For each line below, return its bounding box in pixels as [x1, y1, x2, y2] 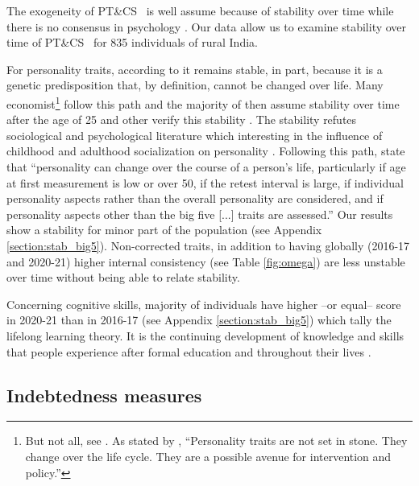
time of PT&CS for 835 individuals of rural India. [6, 34, 258, 51]
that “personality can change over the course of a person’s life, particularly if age [6, 159, 406, 175]
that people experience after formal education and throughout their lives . [6, 343, 371, 360]
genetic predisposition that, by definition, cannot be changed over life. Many [6, 76, 384, 93]
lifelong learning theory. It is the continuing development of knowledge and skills [6, 327, 404, 344]
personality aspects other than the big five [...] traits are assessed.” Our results [6, 205, 393, 222]
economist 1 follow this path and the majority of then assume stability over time [6, 93, 400, 112]
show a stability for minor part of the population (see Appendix [6, 221, 322, 238]
